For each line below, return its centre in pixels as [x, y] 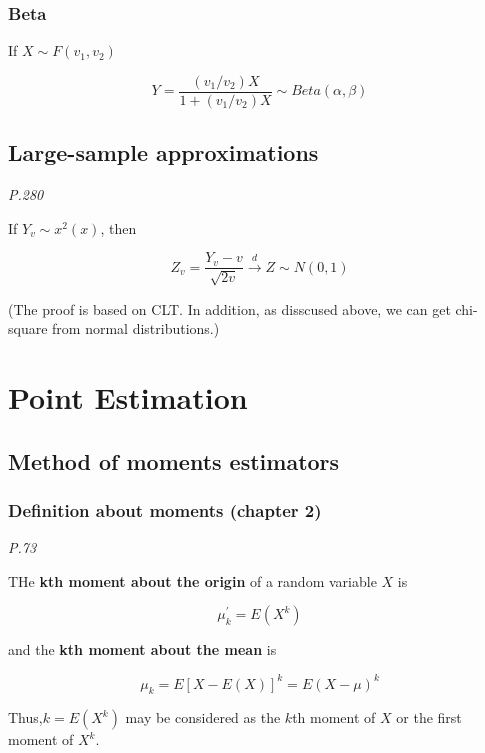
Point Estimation [128, 397]
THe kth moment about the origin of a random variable [192, 580]
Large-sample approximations [163, 152]
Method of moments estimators [174, 460]
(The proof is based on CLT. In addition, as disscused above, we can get [229, 308]
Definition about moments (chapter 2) [165, 509]
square [28, 328]
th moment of [334, 717]
